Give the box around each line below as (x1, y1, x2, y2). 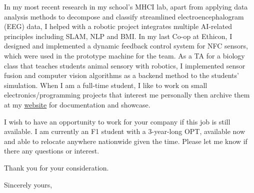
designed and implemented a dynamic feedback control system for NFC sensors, (4, 40, 248, 51)
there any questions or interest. (4, 145, 99, 156)
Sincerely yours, (4, 179, 52, 189)
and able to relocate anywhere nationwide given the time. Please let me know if (4, 135, 247, 146)
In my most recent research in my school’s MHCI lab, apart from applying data (4, 1, 248, 11)
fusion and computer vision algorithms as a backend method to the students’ (4, 70, 239, 80)
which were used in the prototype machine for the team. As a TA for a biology (4, 50, 245, 60)
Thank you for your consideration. (4, 162, 109, 172)
